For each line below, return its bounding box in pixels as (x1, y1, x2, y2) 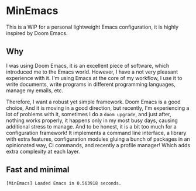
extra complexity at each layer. (6, 148, 80, 155)
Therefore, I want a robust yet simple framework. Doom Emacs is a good (6, 98, 181, 105)
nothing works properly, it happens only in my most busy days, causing (6, 117, 178, 124)
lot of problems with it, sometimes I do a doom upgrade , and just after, (6, 110, 171, 117)
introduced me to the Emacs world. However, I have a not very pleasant (6, 68, 178, 75)
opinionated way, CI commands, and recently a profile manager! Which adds (6, 141, 191, 148)
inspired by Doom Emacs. (6, 29, 68, 36)
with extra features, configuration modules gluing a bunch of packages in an (6, 136, 190, 143)
